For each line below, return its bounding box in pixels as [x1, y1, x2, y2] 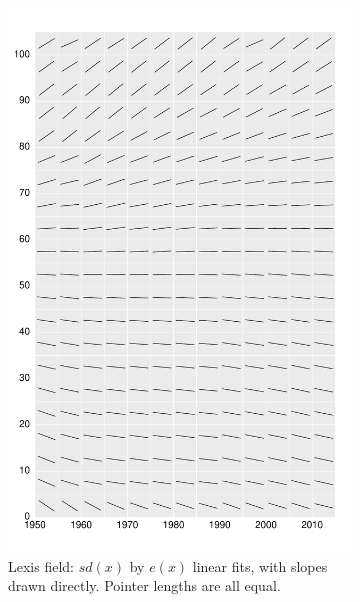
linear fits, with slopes [192, 555, 328, 576]
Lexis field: [8, 555, 74, 576]
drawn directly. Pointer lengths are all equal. [8, 575, 281, 596]
